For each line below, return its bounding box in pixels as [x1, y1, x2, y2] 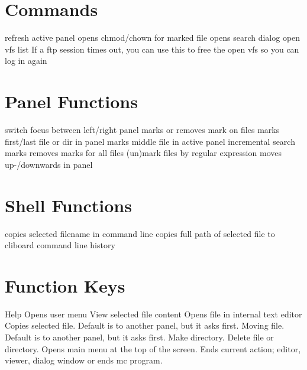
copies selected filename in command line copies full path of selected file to [5, 227, 275, 239]
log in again [5, 54, 47, 67]
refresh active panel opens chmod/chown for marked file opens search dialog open [5, 31, 300, 44]
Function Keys [5, 273, 125, 297]
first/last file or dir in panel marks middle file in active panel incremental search [5, 135, 295, 147]
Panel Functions [5, 89, 138, 113]
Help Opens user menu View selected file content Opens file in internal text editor [5, 307, 302, 320]
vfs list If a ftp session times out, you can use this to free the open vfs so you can [5, 43, 299, 55]
